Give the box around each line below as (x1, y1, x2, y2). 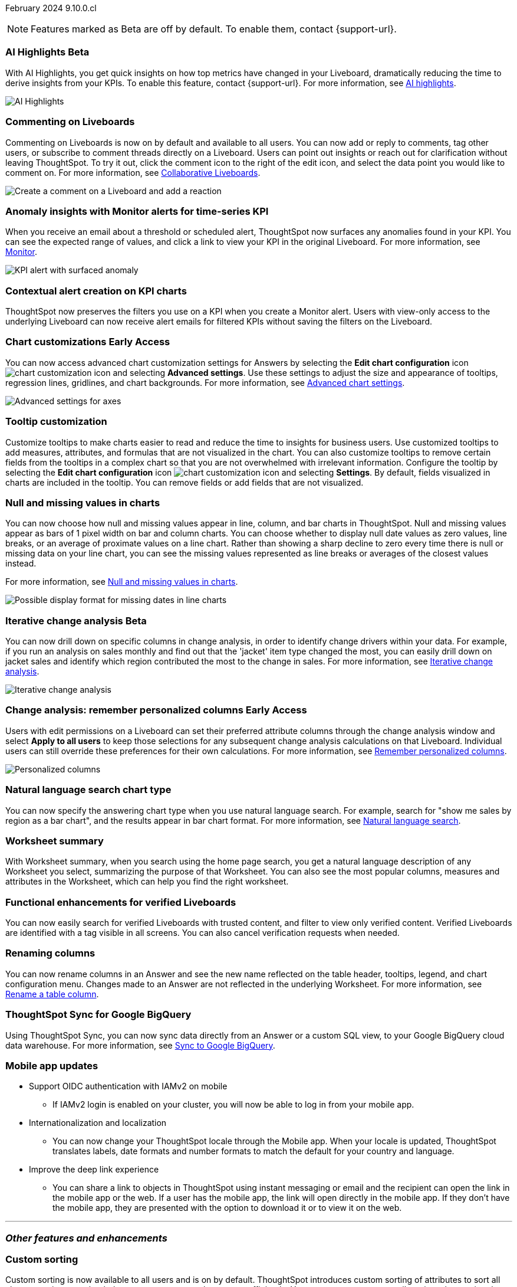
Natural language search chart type (5, 784, 172, 796)
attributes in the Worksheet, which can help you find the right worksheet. (5, 876, 289, 887)
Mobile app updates (5, 1059, 98, 1072)
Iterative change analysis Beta (5, 614, 147, 627)
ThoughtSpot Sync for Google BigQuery (5, 1008, 192, 1021)
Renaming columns (5, 947, 96, 959)
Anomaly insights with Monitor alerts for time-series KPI (5, 205, 269, 217)
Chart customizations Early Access (5, 336, 170, 348)
